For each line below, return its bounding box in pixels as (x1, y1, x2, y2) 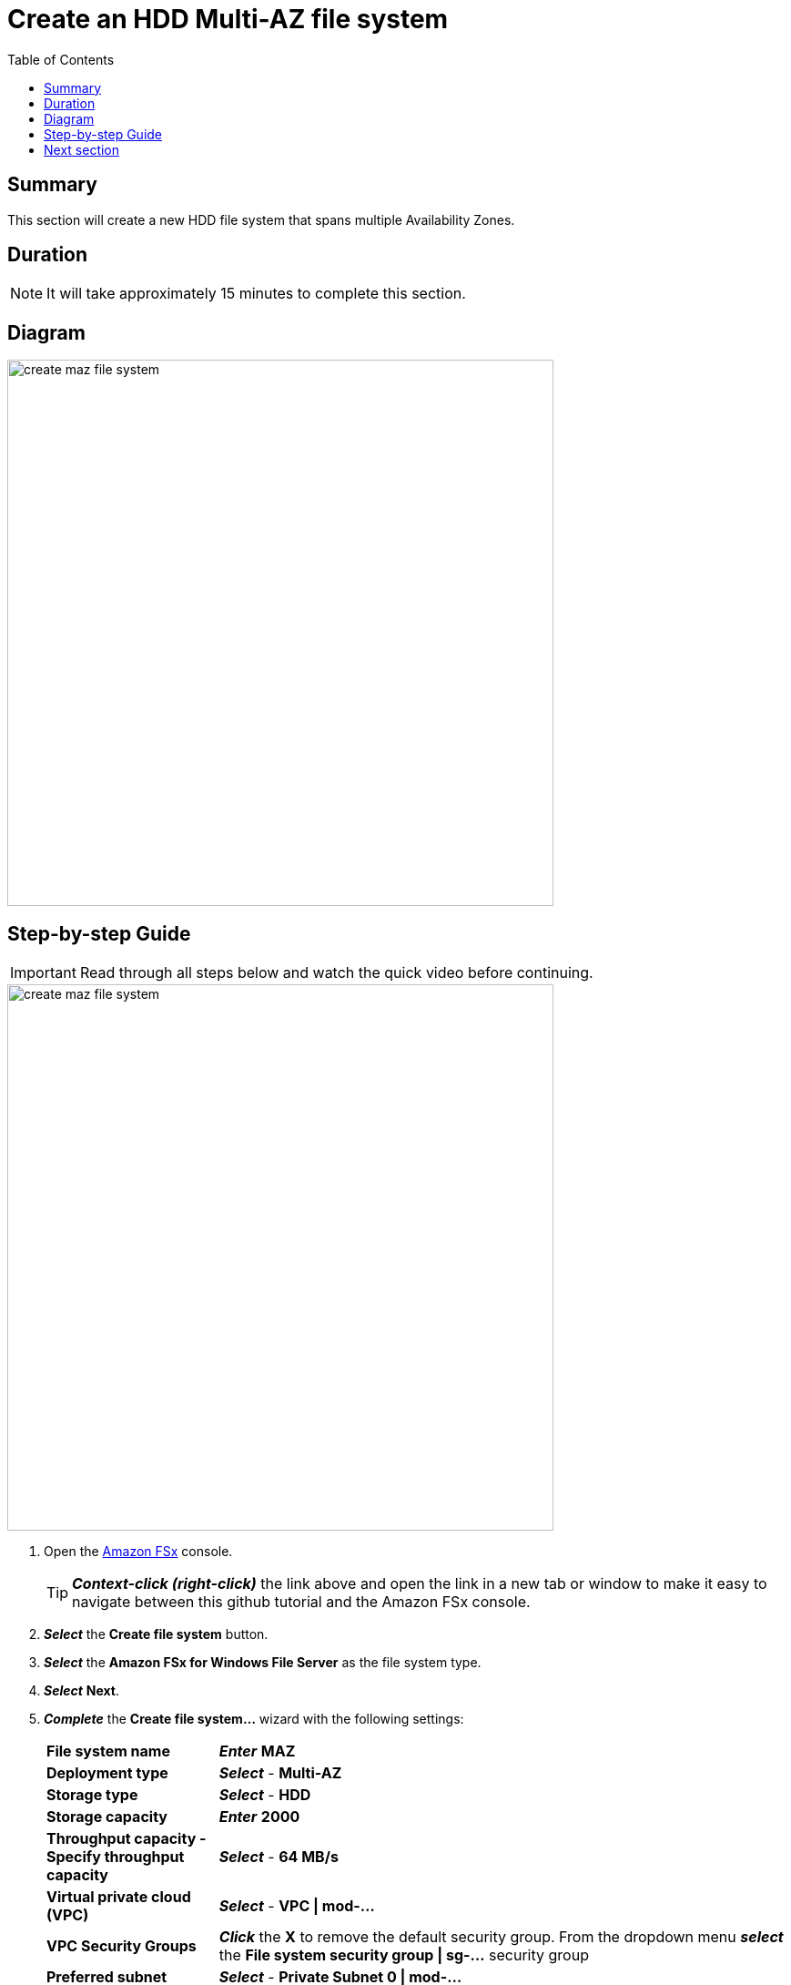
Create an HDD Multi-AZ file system (7, 4, 449, 35)
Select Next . (44, 1683, 120, 1699)
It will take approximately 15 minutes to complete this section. (46, 284, 466, 303)
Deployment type (46, 1764, 168, 1783)
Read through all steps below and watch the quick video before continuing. (79, 963, 593, 982)
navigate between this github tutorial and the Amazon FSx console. (72, 1593, 531, 1612)
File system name (46, 1742, 170, 1761)
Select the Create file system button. (44, 1626, 269, 1643)
